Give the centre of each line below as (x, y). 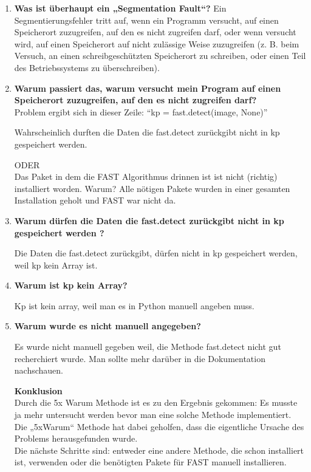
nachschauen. (39, 370)
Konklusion (38, 390)
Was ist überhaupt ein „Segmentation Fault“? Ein (120, 8)
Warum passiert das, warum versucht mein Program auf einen (148, 88)
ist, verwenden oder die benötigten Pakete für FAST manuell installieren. (150, 462)
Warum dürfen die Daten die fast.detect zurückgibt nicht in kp (149, 220)
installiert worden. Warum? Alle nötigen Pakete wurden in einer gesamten (152, 188)
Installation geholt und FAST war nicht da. (95, 200)
